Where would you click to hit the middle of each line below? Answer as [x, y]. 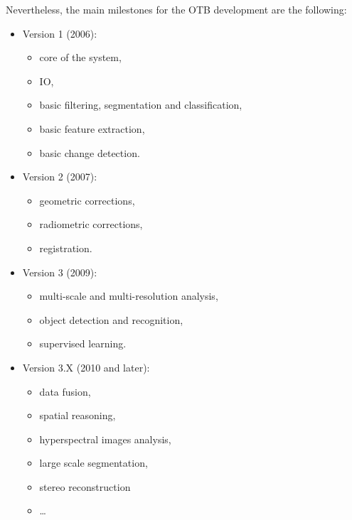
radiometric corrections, [91, 224]
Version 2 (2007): [60, 177]
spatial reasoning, [78, 415]
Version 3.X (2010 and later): [86, 367]
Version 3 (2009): [60, 272]
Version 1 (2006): [60, 33]
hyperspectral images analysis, [105, 439]
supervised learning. [83, 343]
